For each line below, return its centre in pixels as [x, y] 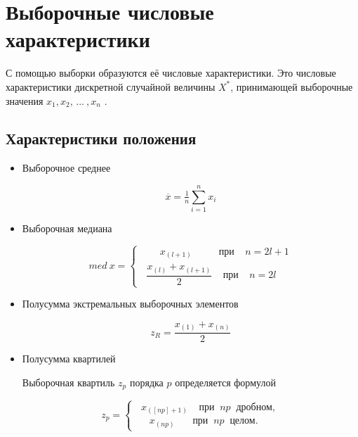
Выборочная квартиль [68, 382]
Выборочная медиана [67, 228]
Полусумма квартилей [69, 359]
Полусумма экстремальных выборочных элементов [130, 304]
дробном [254, 407]
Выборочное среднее [66, 168]
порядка [146, 382]
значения [25, 100]
